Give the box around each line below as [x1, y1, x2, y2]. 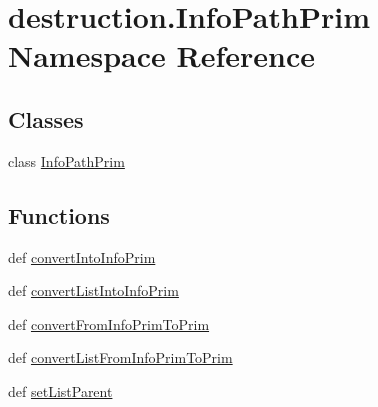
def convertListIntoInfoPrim [8, 280, 179, 301]
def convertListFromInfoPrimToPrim [8, 347, 233, 368]
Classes [8, 103, 84, 134]
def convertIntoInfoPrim [8, 246, 156, 267]
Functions [8, 199, 110, 230]
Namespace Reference [8, 35, 315, 76]
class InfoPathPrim [8, 150, 125, 171]
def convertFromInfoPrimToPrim [8, 313, 210, 334]
